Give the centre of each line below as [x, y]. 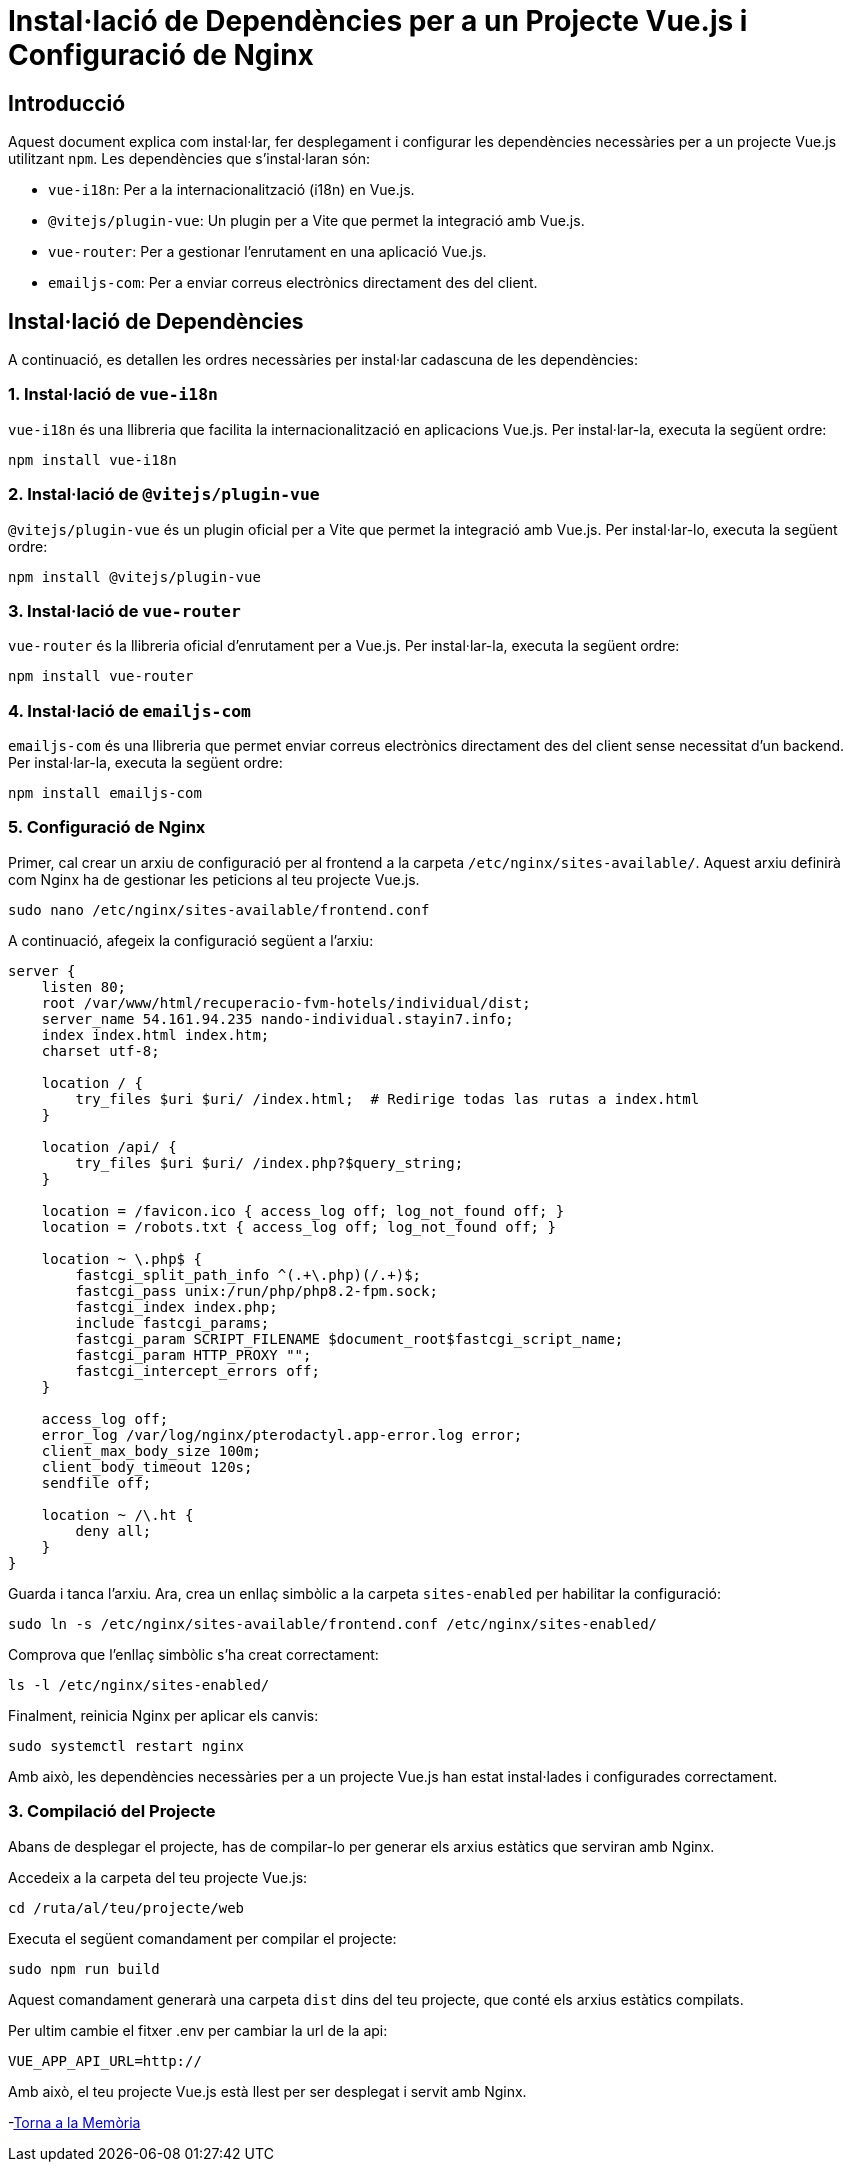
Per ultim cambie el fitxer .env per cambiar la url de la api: [198, 2030]
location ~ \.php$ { [121, 1258]
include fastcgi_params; [172, 1322]
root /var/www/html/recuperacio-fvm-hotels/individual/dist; [286, 1002]
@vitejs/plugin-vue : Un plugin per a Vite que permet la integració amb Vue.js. [316, 221]
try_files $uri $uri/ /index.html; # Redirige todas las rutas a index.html [387, 1098]
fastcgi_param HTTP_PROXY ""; [193, 1354]
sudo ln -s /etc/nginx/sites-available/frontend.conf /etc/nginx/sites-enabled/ [333, 1623]
